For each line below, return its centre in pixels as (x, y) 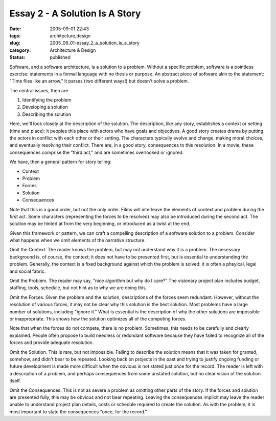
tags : (15, 35)
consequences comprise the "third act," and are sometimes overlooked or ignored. (97, 152)
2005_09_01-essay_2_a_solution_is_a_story (95, 43)
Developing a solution (45, 107)
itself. (15, 381)
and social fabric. (28, 271)
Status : (17, 57)
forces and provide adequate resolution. (52, 343)
